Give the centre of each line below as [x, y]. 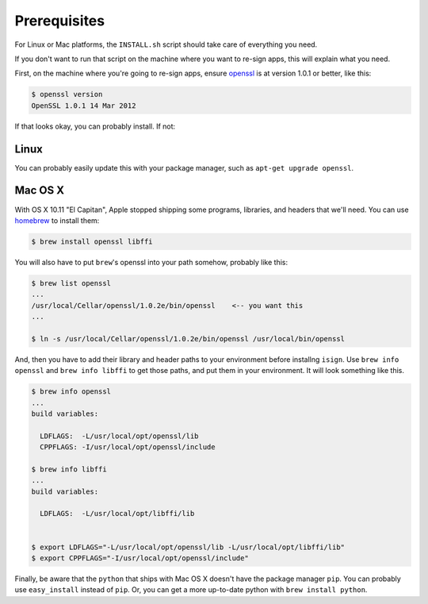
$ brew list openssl [71, 283]
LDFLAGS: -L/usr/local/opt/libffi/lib [117, 514]
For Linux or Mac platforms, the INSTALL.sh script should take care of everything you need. [166, 44]
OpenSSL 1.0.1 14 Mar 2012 [84, 106]
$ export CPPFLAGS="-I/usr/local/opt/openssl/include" [140, 558]
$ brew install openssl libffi [92, 241]
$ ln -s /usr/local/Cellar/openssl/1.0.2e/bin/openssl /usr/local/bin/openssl [188, 339]
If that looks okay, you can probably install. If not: [95, 126]
